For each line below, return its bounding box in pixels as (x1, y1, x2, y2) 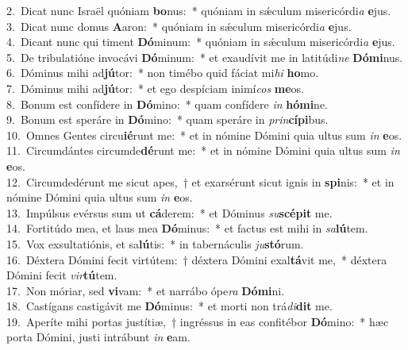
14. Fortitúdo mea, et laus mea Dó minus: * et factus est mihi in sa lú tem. (6, 220, 368, 237)
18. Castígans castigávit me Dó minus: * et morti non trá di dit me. (6, 298, 333, 314)
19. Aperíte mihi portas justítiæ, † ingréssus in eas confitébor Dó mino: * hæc (6, 313, 389, 329)
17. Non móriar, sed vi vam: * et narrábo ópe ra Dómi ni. (6, 282, 285, 298)
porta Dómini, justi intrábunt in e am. (6, 329, 191, 345)
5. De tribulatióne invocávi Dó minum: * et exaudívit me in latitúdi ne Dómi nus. (6, 48, 403, 65)
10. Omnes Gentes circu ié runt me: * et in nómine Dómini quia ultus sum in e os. (6, 126, 402, 143)
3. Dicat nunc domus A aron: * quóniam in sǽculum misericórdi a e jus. (6, 17, 352, 34)
